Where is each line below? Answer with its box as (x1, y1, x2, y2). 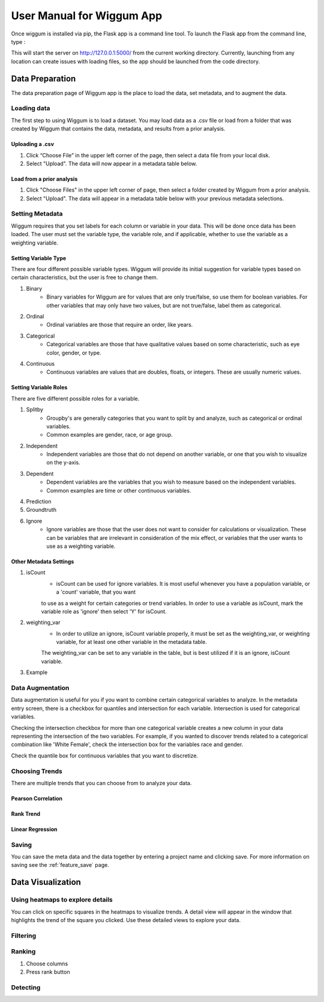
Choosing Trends (11, 767, 63, 775)
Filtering (11, 931, 36, 940)
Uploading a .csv (11, 141, 54, 148)
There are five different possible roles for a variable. (11, 395, 140, 402)
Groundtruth (26, 506, 57, 514)
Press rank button (26, 968, 70, 976)
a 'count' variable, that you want (56, 589, 136, 596)
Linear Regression (11, 825, 58, 833)
